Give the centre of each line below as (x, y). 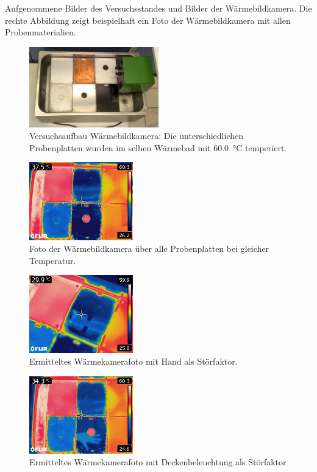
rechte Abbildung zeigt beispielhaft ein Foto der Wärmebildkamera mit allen (148, 20)
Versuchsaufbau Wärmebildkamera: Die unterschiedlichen (136, 136)
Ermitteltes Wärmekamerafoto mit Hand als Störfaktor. (134, 361)
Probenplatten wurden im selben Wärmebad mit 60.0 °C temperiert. (158, 147)
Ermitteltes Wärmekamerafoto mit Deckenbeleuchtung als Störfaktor (158, 462)
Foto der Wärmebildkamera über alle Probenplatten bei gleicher (149, 249)
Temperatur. (53, 260)
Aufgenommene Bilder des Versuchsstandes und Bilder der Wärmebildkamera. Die (158, 8)
